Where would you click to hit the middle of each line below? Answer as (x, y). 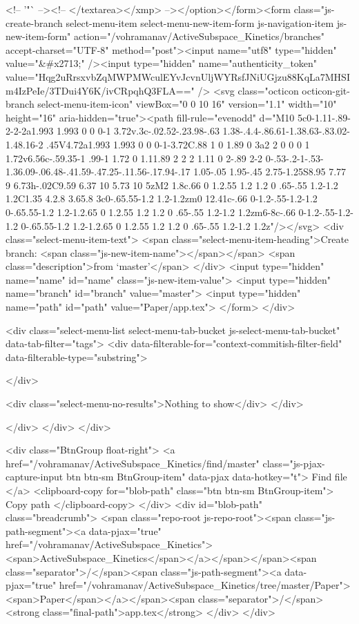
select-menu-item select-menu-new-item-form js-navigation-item (200, 22)
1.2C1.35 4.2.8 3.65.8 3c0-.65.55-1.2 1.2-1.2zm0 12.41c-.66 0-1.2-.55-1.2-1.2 (162, 198)
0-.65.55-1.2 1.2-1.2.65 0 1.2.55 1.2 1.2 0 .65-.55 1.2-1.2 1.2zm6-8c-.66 (151, 212)
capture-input (35, 477)
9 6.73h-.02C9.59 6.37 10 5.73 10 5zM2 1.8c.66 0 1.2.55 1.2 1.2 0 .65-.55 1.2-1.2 (172, 185)
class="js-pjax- (294, 463)
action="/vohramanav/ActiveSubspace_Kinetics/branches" (199, 36)
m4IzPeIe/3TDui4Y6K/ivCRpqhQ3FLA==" (100, 90)
